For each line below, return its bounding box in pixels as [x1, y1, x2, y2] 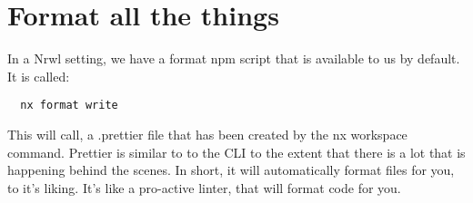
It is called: [7, 66, 70, 85]
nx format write [20, 99, 118, 112]
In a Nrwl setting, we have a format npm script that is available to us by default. [7, 49, 460, 68]
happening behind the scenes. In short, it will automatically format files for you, [7, 160, 455, 179]
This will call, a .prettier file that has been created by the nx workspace [7, 124, 408, 143]
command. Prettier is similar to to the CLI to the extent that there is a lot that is [7, 142, 466, 161]
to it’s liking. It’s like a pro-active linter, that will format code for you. [7, 178, 401, 197]
